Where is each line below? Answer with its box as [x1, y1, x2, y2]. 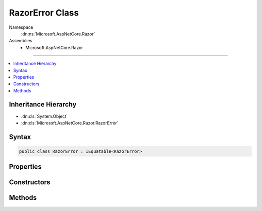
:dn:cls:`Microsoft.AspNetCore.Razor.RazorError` [21, 120, 119, 126]
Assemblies [9, 38, 33, 44]
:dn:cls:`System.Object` [21, 113, 68, 119]
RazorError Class [9, 7, 79, 18]
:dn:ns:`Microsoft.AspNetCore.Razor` [21, 31, 95, 36]
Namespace [9, 24, 33, 30]
